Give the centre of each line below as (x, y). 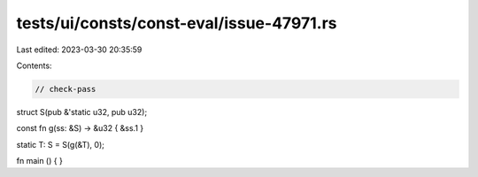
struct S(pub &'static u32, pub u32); (82, 112)
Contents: (34, 65)
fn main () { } (40, 161)
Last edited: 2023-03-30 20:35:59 (79, 50)
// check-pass (66, 89)
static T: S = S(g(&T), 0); (61, 144)
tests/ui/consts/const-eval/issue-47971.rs (177, 23)
